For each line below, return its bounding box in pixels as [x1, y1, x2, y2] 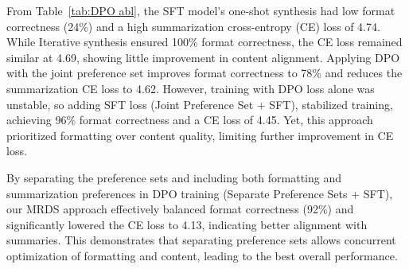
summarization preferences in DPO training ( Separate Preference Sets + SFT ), [6, 185, 393, 201]
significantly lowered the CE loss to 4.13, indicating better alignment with [6, 216, 368, 232]
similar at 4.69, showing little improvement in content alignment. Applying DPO [6, 49, 400, 65]
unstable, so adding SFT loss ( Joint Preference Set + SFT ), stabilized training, [6, 96, 393, 112]
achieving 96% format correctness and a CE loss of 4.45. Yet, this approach [6, 111, 373, 128]
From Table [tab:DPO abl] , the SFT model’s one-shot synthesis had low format [6, 2, 395, 18]
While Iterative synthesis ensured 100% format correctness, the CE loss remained [6, 33, 403, 50]
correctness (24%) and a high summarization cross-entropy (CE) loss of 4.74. [6, 18, 380, 34]
